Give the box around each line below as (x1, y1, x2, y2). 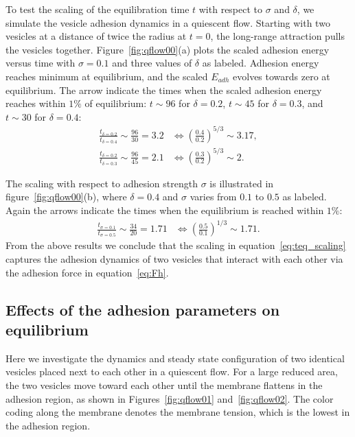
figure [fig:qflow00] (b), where (5, 189, 127, 204)
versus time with (5, 56, 76, 70)
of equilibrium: (84, 96, 147, 110)
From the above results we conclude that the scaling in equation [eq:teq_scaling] (5, 238, 346, 252)
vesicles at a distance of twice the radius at (5, 29, 187, 43)
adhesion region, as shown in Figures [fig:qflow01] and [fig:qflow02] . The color (5, 391, 334, 405)
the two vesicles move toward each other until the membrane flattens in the (5, 377, 323, 392)
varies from (190, 189, 237, 204)
